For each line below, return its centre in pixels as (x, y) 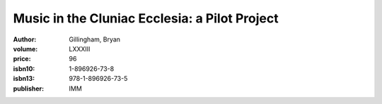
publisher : (29, 89)
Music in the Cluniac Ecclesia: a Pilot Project (146, 18)
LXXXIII (80, 48)
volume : (25, 48)
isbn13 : (24, 79)
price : (22, 59)
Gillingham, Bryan (94, 39)
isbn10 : (24, 69)
